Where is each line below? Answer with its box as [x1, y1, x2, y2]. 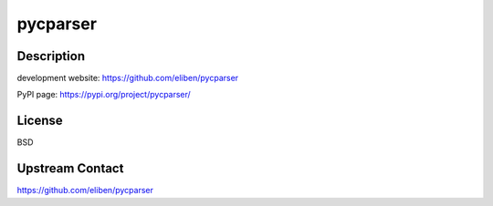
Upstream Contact [16, 160, 124, 177]
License [16, 113, 63, 129]
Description [16, 48, 86, 64]
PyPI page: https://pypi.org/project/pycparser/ [16, 89, 191, 100]
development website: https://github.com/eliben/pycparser [16, 73, 239, 84]
